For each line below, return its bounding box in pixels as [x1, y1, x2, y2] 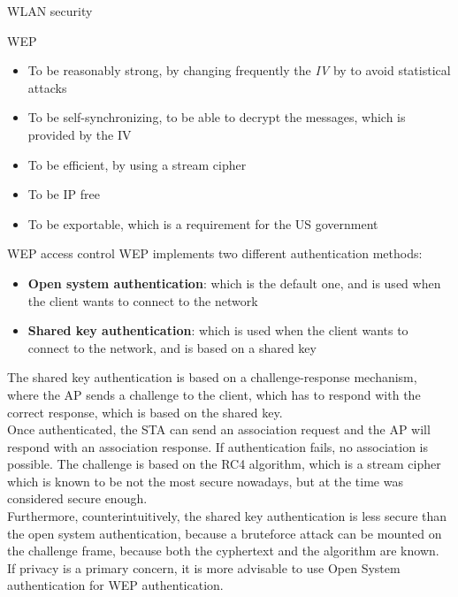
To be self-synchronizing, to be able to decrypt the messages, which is [27, 108, 406, 126]
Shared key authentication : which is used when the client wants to [27, 321, 408, 340]
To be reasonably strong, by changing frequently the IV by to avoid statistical [27, 61, 451, 80]
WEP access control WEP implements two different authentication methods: [7, 244, 423, 263]
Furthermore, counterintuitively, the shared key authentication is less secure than [7, 507, 447, 525]
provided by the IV [27, 125, 132, 143]
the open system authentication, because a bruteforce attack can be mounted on [7, 524, 442, 542]
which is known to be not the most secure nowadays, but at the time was [7, 471, 403, 490]
